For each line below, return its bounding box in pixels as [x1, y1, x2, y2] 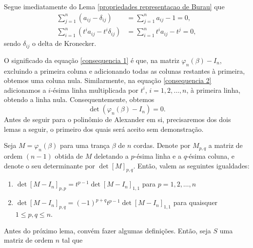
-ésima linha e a [134, 151, 181, 161]
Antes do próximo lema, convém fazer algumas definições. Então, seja [4, 225, 211, 235]
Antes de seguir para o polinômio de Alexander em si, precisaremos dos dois [4, 114, 231, 124]
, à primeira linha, [186, 84, 241, 95]
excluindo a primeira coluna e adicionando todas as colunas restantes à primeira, [4, 65, 245, 76]
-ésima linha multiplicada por [50, 84, 138, 95]
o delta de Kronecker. [32, 38, 97, 48]
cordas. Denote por [134, 140, 191, 150]
